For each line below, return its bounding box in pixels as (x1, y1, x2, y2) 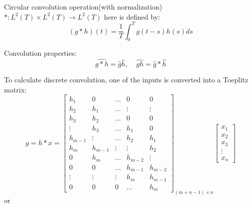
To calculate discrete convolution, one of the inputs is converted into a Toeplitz (4, 74, 248, 85)
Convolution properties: (4, 48, 77, 58)
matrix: (4, 84, 27, 94)
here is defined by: (104, 11, 160, 22)
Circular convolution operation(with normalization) (4, 2, 162, 12)
